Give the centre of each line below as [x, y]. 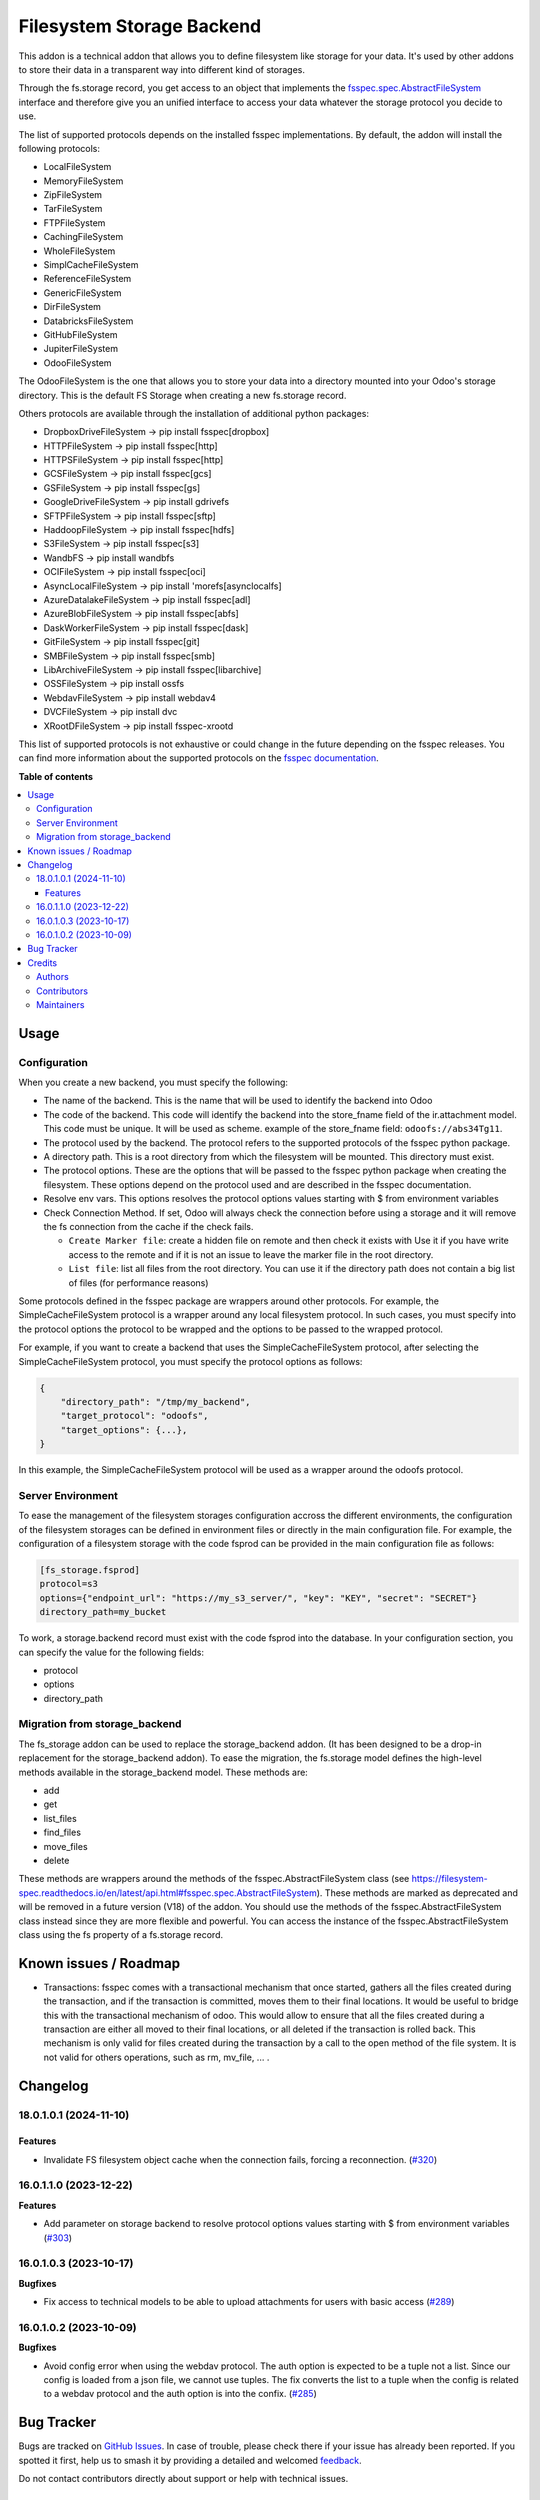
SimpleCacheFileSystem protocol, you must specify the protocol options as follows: [190, 1361]
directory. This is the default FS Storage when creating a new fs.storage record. [182, 395]
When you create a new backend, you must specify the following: [153, 1082]
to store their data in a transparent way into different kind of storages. [161, 69]
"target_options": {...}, [124, 1429]
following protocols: [59, 148]
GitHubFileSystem [80, 334]
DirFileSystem [72, 307]
